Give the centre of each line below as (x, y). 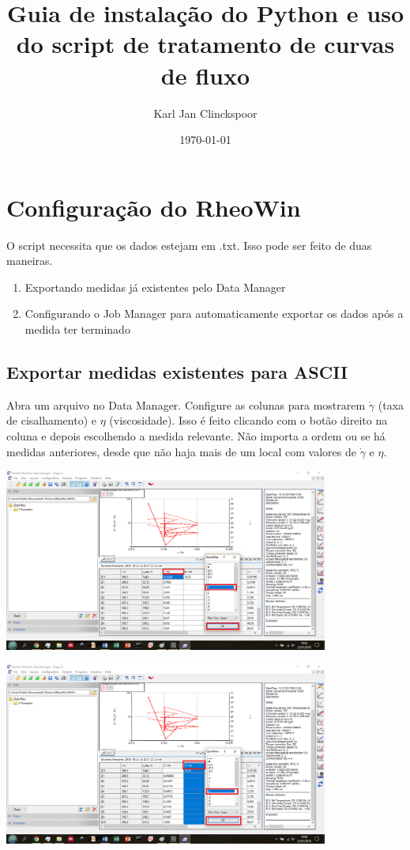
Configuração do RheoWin (154, 207)
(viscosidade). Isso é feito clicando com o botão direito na (248, 420)
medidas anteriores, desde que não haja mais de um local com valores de (182, 451)
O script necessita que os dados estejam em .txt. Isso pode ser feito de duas (189, 245)
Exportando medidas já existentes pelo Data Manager (155, 287)
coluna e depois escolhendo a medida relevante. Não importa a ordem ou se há (196, 435)
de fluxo (205, 75)
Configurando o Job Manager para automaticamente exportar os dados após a (214, 314)
